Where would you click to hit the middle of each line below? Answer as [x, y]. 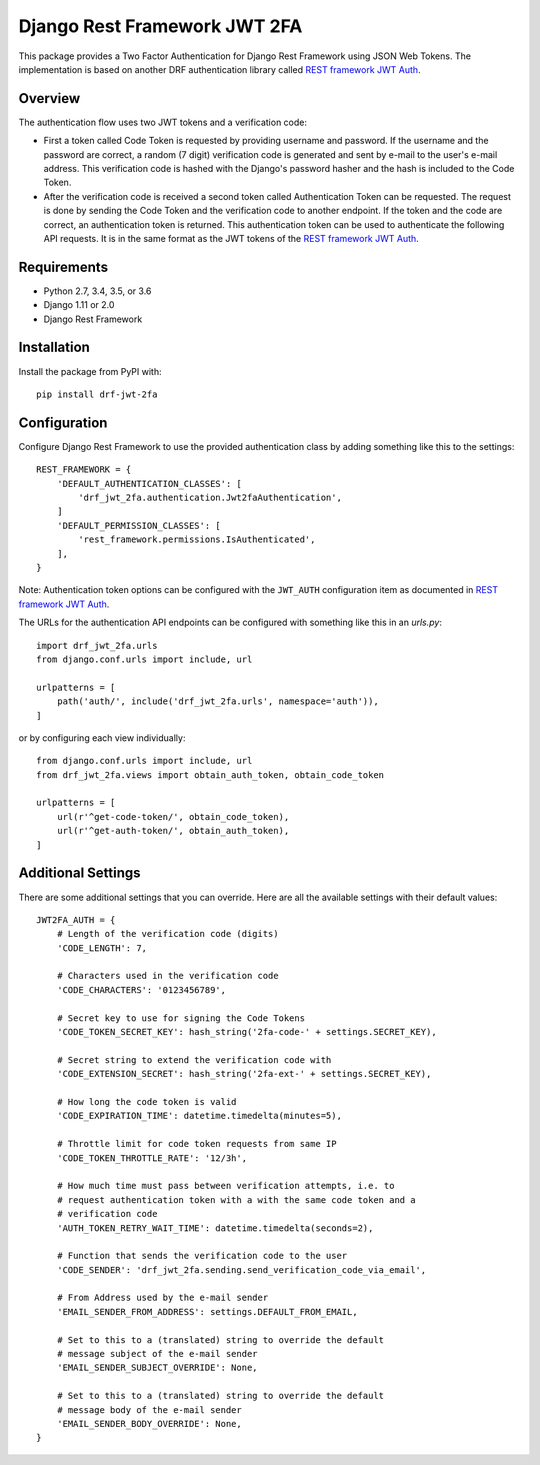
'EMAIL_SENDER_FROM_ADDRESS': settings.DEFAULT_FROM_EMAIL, [207, 1311]
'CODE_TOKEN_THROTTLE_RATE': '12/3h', [152, 1158]
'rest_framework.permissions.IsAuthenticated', [197, 539]
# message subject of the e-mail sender [157, 1354]
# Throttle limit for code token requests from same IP [196, 1144]
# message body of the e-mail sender [149, 1409]
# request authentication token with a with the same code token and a [236, 1199]
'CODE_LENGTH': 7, [102, 948]
